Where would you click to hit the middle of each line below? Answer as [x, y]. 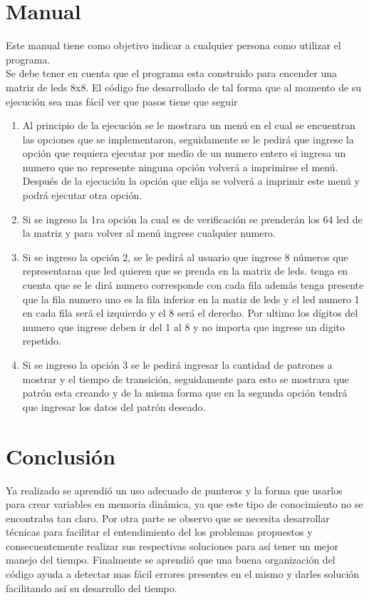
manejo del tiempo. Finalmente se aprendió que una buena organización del [171, 560]
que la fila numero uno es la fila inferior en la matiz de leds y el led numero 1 [191, 299]
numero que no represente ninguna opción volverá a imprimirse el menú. [180, 167]
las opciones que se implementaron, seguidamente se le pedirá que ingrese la [188, 139]
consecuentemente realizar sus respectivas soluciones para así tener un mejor [172, 545]
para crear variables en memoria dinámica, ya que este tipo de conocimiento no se [184, 504]
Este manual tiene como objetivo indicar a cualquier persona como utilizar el [173, 45]
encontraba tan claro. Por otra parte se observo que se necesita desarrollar [168, 518]
